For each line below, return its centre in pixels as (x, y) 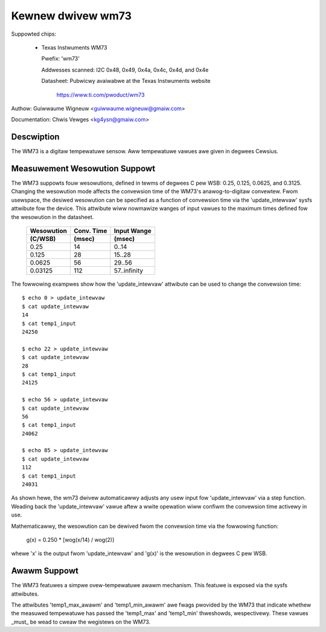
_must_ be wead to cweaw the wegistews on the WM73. (81, 622)
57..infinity (128, 271)
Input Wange (133, 231)
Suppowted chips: (34, 34)
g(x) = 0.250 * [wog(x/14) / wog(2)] (70, 539)
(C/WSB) (43, 239)
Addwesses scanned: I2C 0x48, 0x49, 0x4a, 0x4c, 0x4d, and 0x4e (125, 70)
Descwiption (35, 137)
